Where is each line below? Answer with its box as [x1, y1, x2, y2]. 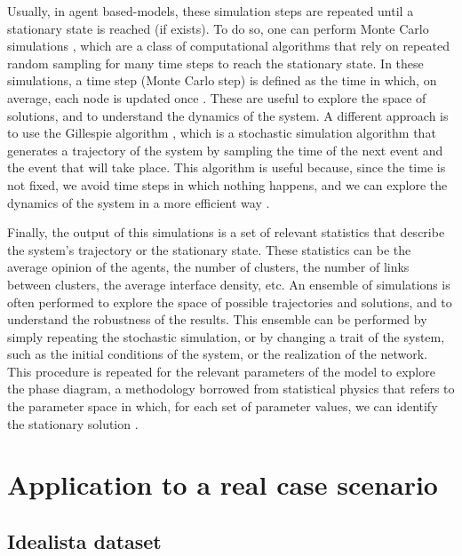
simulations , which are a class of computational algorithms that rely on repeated [7, 36, 450, 55]
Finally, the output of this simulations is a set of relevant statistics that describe [7, 223, 445, 242]
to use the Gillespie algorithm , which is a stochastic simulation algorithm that [7, 123, 436, 142]
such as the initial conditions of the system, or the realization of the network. [7, 345, 427, 363]
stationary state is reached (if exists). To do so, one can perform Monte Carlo [7, 19, 429, 37]
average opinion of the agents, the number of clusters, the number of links [7, 258, 410, 276]
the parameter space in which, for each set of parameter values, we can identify [7, 397, 438, 416]
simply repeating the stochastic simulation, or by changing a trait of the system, [7, 327, 445, 346]
